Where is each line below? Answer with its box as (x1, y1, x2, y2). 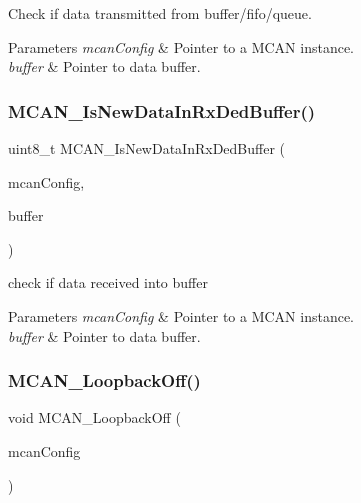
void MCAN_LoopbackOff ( (8, 407, 181, 428)
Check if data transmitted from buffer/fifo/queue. (8, 3, 312, 23)
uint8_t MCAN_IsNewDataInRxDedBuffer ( (8, 138, 286, 158)
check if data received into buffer (8, 272, 208, 293)
